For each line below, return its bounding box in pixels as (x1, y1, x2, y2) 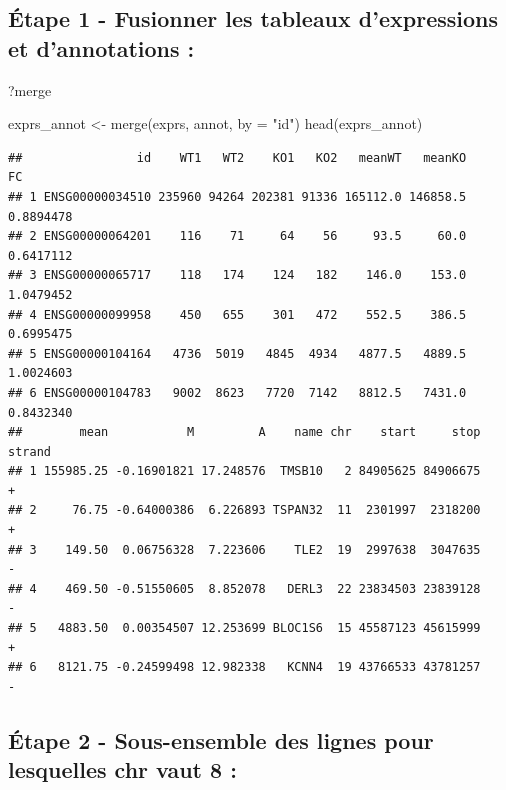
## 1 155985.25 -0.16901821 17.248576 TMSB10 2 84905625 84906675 (8, 464, 481, 479)
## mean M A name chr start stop (8, 425, 481, 440)
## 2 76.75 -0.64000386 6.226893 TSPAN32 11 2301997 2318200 (8, 503, 481, 518)
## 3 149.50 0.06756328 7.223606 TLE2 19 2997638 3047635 (8, 542, 481, 557)
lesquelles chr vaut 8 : (8, 754, 237, 785)
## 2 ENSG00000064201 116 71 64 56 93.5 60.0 (8, 229, 467, 244)
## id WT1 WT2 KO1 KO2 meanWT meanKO (8, 150, 467, 165)
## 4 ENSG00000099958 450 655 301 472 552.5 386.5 (8, 307, 467, 322)
